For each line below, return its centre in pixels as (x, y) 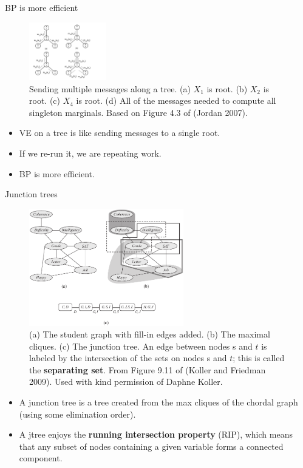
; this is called (259, 358)
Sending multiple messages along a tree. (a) (110, 88)
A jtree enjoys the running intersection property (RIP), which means (156, 434)
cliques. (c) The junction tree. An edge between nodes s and (141, 346)
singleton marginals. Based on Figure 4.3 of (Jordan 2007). (138, 112)
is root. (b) (227, 88)
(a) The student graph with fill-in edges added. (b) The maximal (150, 334)
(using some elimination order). (77, 414)
